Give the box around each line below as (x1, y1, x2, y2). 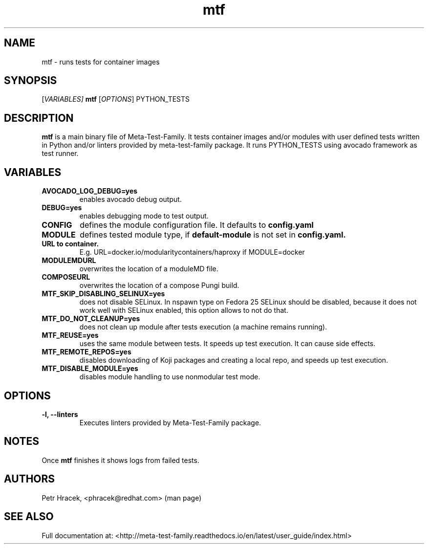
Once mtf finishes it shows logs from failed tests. (42, 456, 199, 464)
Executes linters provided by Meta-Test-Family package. (79, 418, 261, 427)
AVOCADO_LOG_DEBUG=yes (42, 187, 138, 196)
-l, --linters (42, 410, 78, 418)
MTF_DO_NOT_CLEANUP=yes (42, 314, 140, 323)
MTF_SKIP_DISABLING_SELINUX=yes (42, 289, 165, 298)
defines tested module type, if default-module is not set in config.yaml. (80, 230, 346, 240)
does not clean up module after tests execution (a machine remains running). (79, 323, 327, 331)
